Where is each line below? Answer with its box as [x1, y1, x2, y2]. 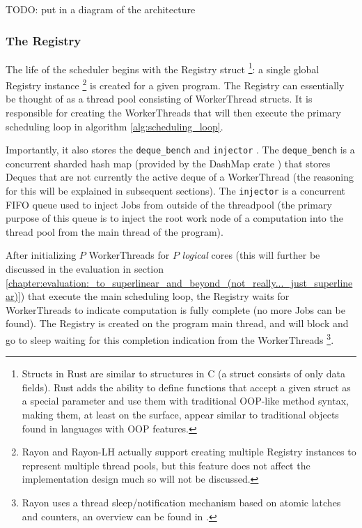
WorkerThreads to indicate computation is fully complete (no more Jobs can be [6, 302, 345, 317]
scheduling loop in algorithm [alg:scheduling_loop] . [6, 119, 223, 133]
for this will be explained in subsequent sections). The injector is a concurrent [6, 183, 345, 197]
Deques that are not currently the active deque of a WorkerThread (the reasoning [6, 169, 354, 184]
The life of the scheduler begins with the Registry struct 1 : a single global [6, 59, 320, 76]
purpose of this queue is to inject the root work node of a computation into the [6, 211, 343, 225]
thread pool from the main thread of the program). [6, 224, 223, 239]
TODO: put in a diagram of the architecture [6, 2, 196, 16]
